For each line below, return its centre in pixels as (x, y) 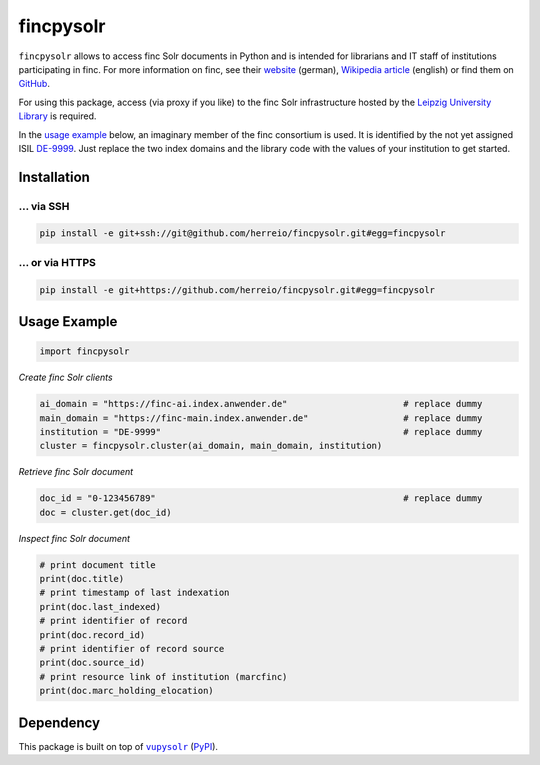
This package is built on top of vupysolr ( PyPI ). (118, 746)
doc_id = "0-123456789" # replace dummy (261, 498)
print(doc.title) (82, 579)
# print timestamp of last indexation (134, 593)
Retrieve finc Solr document (76, 472)
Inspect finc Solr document (74, 538)
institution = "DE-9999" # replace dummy (261, 431)
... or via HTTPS (57, 262)
